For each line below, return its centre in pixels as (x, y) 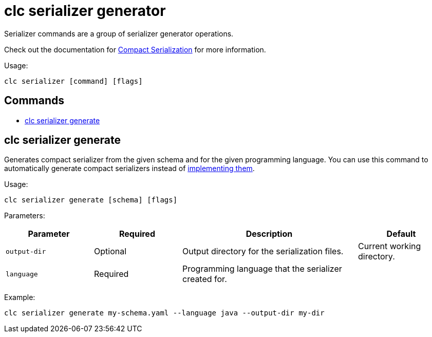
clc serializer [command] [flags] (73, 81)
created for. (205, 279)
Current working (390, 246)
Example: (20, 297)
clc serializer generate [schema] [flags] (91, 200)
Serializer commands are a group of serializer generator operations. (119, 33)
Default (401, 234)
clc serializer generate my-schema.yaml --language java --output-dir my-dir (164, 313)
